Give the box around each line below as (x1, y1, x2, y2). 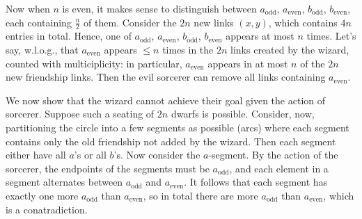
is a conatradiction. (6, 202, 88, 216)
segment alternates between (6, 175, 123, 189)
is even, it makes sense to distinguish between (62, 1, 257, 15)
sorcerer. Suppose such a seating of (6, 106, 155, 121)
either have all (6, 147, 66, 162)
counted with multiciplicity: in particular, (6, 56, 182, 70)
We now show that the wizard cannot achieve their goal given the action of (6, 92, 326, 107)
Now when (6, 1, 50, 15)
